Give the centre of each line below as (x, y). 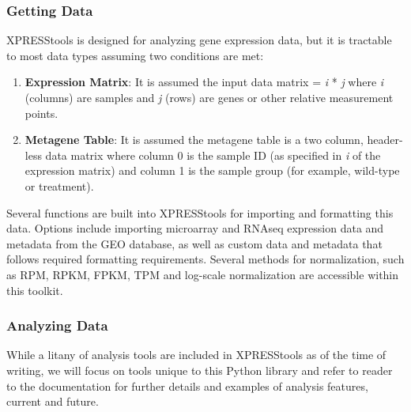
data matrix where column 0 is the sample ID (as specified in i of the (213, 155)
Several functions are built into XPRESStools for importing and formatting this (200, 212)
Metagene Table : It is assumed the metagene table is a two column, (194, 140)
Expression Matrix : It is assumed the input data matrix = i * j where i (204, 82)
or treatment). (59, 185)
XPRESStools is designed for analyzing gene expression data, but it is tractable (199, 40)
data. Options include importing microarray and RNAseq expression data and (195, 228)
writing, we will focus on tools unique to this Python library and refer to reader (200, 370)
